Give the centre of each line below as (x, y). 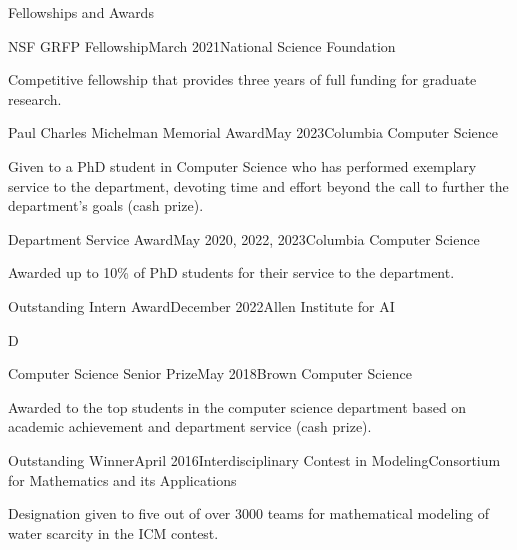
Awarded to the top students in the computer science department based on (237, 406)
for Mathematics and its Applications (122, 479)
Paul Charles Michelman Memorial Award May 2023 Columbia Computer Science (253, 132)
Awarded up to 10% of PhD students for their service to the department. (231, 272)
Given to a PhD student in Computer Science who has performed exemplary (242, 165)
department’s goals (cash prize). (106, 205)
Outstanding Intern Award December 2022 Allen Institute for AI (201, 305)
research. (35, 98)
